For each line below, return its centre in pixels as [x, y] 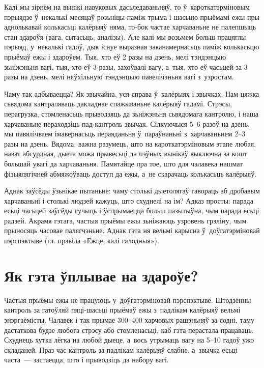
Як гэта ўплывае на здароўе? [101, 275]
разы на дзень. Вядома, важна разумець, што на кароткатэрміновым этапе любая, [130, 143]
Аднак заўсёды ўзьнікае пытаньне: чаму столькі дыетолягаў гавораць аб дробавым [132, 191]
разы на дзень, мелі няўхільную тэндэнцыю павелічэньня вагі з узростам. [119, 77]
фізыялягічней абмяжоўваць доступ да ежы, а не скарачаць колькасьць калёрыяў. [130, 173]
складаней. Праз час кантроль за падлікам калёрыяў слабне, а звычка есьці [121, 349]
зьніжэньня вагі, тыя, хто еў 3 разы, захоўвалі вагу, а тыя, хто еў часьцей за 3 [126, 66]
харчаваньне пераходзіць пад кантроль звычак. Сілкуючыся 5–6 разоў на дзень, [127, 123]
